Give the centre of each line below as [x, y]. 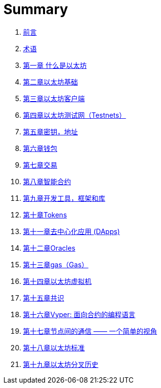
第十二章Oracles [49, 248]
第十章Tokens [45, 215]
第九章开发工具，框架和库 [64, 198]
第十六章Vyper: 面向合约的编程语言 [79, 314]
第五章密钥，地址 [50, 131]
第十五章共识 [44, 298]
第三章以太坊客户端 [54, 98]
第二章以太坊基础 [50, 82]
